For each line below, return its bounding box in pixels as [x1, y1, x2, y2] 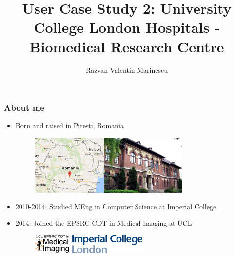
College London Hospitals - [34, 17, 220, 37]
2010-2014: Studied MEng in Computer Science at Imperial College [15, 201, 216, 211]
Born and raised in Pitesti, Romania [15, 120, 124, 131]
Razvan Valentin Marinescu [86, 64, 168, 75]
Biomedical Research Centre [29, 36, 224, 56]
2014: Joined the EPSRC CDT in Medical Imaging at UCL [15, 217, 192, 228]
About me [4, 101, 44, 114]
